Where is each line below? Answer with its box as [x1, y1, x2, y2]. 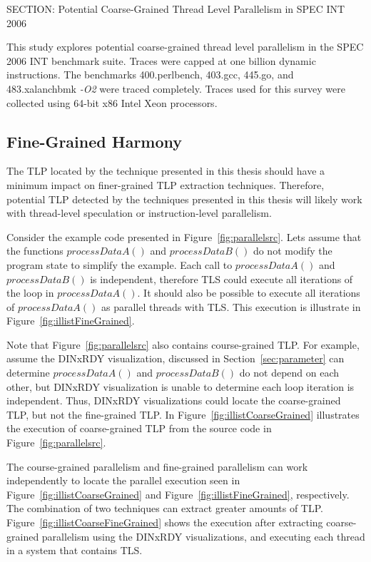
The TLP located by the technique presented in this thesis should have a [6, 163, 325, 178]
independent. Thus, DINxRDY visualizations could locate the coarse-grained [6, 393, 341, 408]
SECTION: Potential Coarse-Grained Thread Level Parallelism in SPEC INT [6, 1, 345, 16]
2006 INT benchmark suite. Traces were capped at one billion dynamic [6, 53, 316, 68]
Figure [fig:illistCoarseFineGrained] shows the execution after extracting [6, 515, 323, 530]
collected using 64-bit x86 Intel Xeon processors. [6, 95, 218, 110]
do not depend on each [239, 365, 340, 380]
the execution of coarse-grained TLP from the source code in [6, 421, 272, 436]
